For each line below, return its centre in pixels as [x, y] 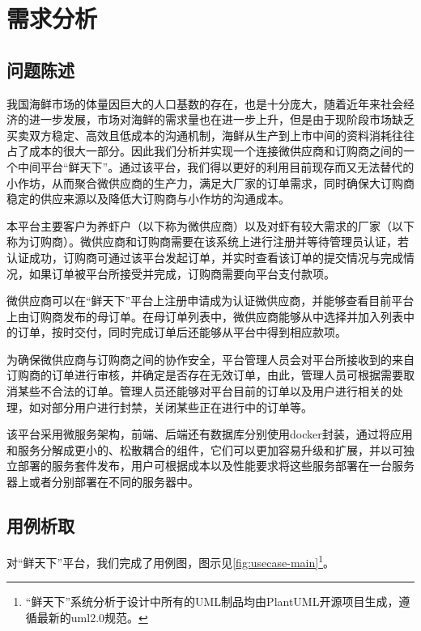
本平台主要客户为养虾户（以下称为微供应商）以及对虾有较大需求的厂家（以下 [210, 225]
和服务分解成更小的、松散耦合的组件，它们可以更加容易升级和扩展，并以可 [205, 449]
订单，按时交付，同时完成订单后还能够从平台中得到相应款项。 [182, 332]
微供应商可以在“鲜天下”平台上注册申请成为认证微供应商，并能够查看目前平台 [210, 301]
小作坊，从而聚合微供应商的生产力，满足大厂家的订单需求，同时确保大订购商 [210, 182]
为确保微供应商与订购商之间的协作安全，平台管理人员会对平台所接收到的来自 [210, 359]
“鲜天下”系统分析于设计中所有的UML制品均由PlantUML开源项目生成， [212, 601]
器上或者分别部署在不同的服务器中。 [103, 482]
